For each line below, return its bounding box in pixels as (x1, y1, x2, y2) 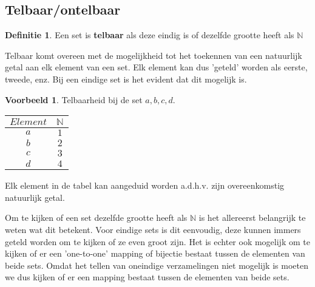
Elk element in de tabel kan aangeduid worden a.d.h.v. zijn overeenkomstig (5, 179, 285, 192)
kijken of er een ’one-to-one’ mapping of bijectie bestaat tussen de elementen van (5, 247, 305, 260)
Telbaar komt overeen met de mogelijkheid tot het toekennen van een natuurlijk (5, 49, 302, 61)
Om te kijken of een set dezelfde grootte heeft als (5, 211, 188, 224)
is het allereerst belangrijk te (198, 211, 306, 224)
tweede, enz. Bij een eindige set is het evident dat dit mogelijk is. (5, 72, 247, 85)
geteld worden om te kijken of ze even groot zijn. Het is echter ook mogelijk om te (5, 235, 310, 248)
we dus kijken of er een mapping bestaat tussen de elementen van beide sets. (5, 271, 290, 283)
